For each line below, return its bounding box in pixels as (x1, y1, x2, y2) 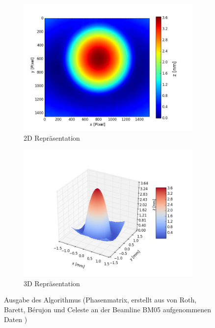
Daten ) (4, 314, 27, 324)
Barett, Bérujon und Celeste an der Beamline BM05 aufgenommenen (4, 304, 212, 314)
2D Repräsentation (24, 132, 80, 143)
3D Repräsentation (24, 278, 80, 288)
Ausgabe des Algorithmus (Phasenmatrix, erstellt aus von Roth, (4, 295, 197, 305)
